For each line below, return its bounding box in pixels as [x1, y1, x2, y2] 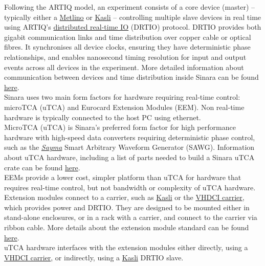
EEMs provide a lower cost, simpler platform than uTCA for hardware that [4, 172, 241, 183]
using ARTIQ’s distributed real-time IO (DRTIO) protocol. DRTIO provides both [4, 21, 261, 32]
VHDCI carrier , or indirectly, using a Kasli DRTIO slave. [4, 252, 184, 262]
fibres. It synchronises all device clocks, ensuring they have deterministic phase [4, 41, 251, 52]
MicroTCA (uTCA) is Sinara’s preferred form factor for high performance [4, 122, 236, 132]
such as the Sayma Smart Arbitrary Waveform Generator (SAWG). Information [4, 142, 255, 152]
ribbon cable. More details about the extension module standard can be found [4, 222, 249, 233]
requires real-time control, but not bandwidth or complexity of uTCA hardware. [4, 182, 256, 192]
